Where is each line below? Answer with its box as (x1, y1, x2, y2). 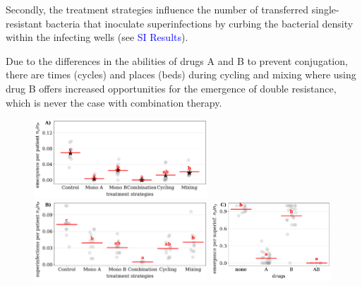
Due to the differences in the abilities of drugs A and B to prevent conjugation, (6, 53, 348, 68)
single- (311, 2, 339, 16)
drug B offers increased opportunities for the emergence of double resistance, (6, 81, 337, 95)
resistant (6, 16, 42, 30)
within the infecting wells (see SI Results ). (6, 30, 188, 44)
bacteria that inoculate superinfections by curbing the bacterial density (45, 16, 354, 30)
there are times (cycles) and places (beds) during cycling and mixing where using (6, 67, 356, 82)
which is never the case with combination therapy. (6, 95, 222, 109)
